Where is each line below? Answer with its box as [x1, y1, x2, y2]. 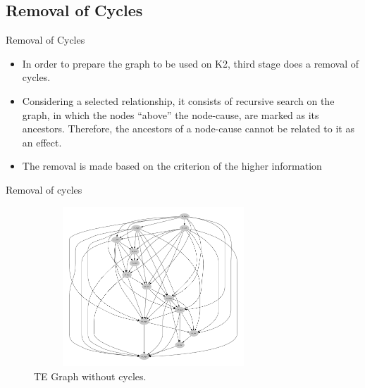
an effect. [22, 134, 62, 149]
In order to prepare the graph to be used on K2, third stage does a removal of [22, 56, 359, 70]
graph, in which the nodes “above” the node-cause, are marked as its [22, 107, 319, 122]
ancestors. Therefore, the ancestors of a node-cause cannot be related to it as [22, 121, 354, 136]
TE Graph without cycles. [34, 368, 147, 383]
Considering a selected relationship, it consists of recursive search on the [22, 93, 335, 108]
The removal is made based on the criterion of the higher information [22, 158, 322, 173]
